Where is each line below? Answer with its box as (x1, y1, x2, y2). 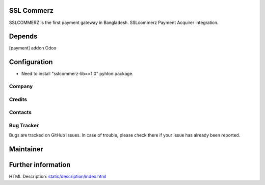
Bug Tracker (9, 122, 39, 129)
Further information (9, 161, 71, 169)
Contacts (9, 109, 32, 116)
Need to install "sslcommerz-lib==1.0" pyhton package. (21, 71, 133, 77)
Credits (9, 96, 27, 103)
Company (9, 83, 33, 90)
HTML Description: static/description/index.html (9, 174, 106, 180)
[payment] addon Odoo (9, 45, 56, 51)
